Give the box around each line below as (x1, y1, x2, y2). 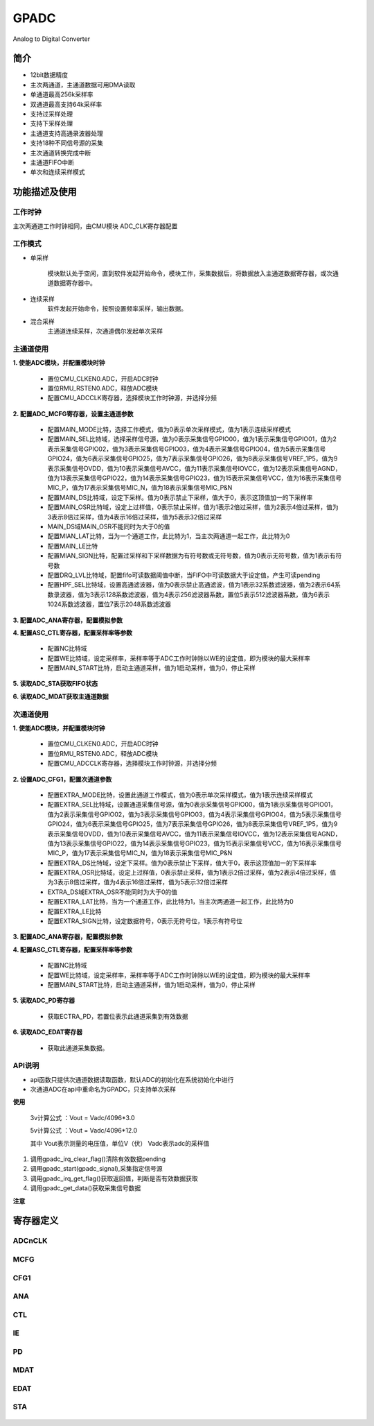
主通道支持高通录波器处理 (30, 129, 103, 137)
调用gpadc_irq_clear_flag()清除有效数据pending (30, 1155, 166, 1163)
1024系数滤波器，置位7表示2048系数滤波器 (47, 600, 171, 608)
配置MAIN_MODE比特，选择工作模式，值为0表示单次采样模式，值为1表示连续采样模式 (47, 425, 291, 433)
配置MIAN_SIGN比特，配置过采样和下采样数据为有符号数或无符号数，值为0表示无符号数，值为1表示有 (47, 551, 336, 560)
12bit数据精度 (30, 71, 69, 79)
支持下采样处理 (30, 119, 73, 128)
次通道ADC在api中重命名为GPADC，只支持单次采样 (30, 1085, 177, 1094)
